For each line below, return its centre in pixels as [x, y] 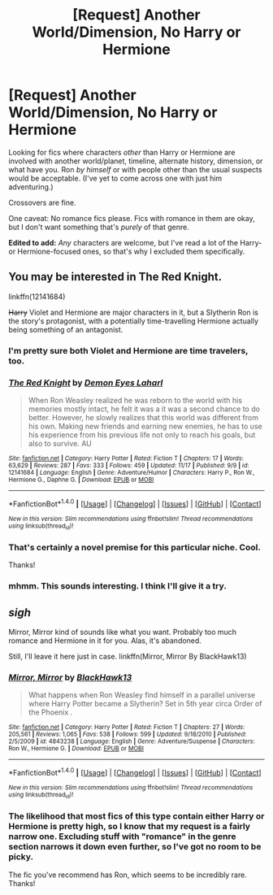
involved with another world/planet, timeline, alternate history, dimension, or [136, 161]
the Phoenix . [50, 712]
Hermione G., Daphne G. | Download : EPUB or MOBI [81, 480]
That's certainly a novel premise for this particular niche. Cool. [135, 547]
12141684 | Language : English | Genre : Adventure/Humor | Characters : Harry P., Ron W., [132, 472]
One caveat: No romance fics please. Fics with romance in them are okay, [132, 218]
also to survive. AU [60, 443]
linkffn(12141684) [37, 296]
